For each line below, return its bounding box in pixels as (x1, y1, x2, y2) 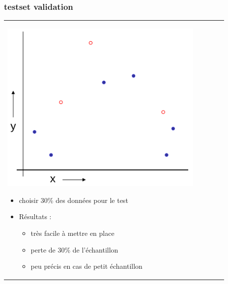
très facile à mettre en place (30, 228, 114, 238)
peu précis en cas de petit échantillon (30, 261, 142, 271)
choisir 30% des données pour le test (19, 195, 128, 205)
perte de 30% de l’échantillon (30, 244, 118, 255)
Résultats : (19, 211, 52, 222)
